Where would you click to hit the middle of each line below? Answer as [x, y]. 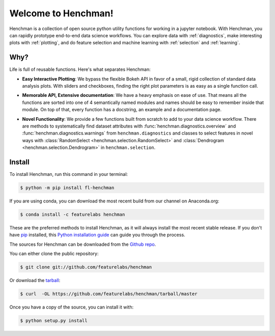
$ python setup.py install [54, 321]
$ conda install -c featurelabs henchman [73, 214]
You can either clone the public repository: [54, 254]
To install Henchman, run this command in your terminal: [69, 174]
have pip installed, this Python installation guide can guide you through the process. [97, 235]
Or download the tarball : [35, 280]
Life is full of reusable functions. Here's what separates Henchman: [80, 69]
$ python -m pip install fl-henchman [67, 188]
